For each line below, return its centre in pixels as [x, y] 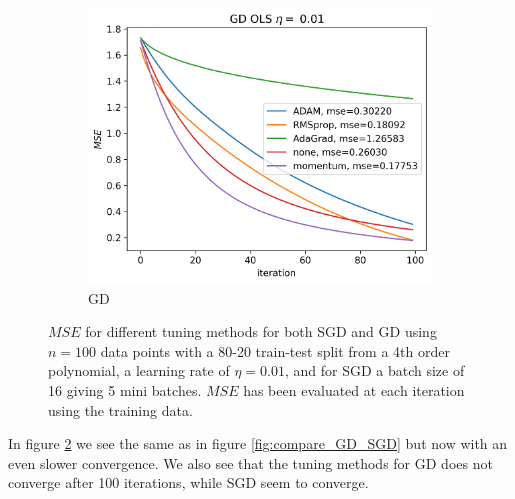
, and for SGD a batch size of [374, 370]
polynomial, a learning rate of [139, 370]
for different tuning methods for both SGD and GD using [261, 331]
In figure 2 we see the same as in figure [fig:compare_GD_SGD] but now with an [258, 443]
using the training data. [120, 409]
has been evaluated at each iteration [354, 390]
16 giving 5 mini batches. [125, 390]
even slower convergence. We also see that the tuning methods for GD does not [250, 462]
